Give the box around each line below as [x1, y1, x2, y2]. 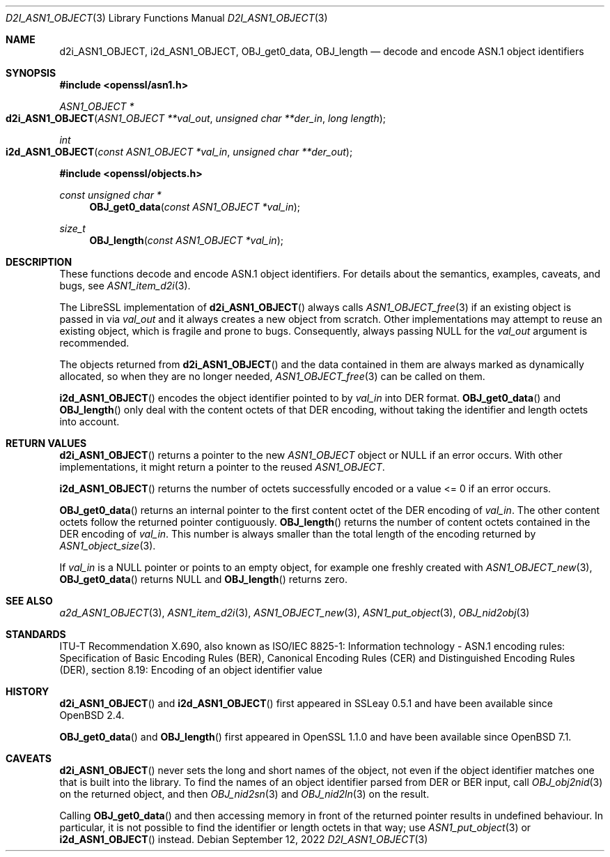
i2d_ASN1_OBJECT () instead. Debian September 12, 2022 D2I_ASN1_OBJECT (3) [59, 833, 428, 845]
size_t [59, 222, 86, 234]
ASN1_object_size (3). [59, 540, 156, 552]
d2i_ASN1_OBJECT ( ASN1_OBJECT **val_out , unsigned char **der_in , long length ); [6, 112, 386, 124]
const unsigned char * [59, 189, 162, 201]
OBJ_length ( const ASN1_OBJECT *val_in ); [89, 234, 283, 246]
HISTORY [6, 685, 49, 697]
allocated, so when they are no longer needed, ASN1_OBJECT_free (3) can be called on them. [59, 370, 485, 382]
